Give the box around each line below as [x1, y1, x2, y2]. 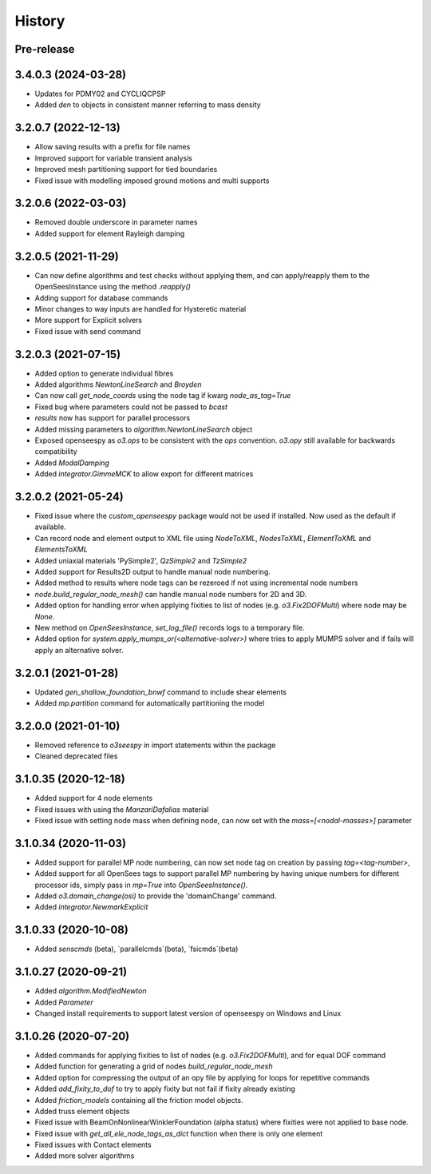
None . [34, 611, 55, 621]
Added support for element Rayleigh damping [34, 229, 185, 238]
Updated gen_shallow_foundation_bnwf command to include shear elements [34, 687, 287, 697]
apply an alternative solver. [34, 645, 124, 655]
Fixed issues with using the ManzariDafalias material [34, 804, 209, 814]
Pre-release [14, 42, 75, 56]
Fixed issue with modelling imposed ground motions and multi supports [34, 176, 270, 185]
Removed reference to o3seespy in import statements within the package [34, 740, 276, 750]
